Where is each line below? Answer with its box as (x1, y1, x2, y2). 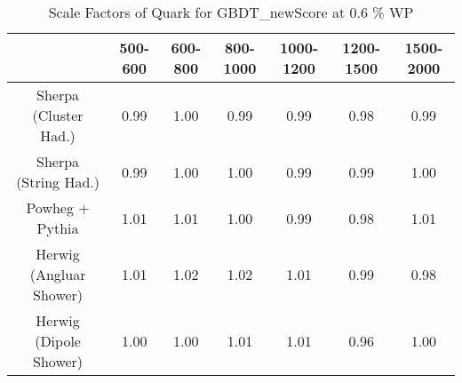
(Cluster (32, 105, 84, 125)
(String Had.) (16, 172, 100, 192)
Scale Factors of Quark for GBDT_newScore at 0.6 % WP (48, 2, 414, 22)
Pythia (36, 218, 79, 238)
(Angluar (29, 264, 86, 284)
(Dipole (35, 331, 81, 351)
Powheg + (26, 197, 90, 218)
